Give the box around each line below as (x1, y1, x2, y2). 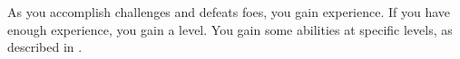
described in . (7, 38, 83, 56)
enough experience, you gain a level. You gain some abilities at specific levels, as (7, 20, 453, 38)
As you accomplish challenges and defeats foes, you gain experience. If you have (7, 3, 451, 21)
